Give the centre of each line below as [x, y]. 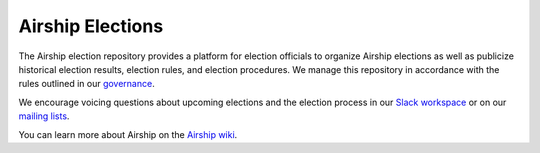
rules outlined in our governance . [86, 84]
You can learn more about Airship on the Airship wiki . [128, 134]
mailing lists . [44, 116]
